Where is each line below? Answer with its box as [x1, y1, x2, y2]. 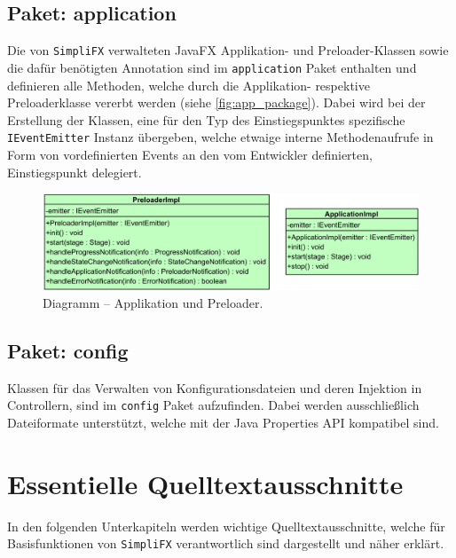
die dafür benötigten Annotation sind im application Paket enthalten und [7, 58, 417, 76]
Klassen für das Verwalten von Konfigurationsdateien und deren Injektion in [7, 378, 422, 397]
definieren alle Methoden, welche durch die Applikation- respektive [7, 75, 370, 94]
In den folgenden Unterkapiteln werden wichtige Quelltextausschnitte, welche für [7, 516, 445, 535]
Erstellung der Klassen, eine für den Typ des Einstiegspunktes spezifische [7, 110, 405, 129]
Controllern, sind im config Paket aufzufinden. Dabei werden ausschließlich [7, 396, 420, 414]
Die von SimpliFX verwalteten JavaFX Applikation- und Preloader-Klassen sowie [7, 41, 449, 59]
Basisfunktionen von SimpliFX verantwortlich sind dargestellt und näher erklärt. [7, 534, 444, 553]
